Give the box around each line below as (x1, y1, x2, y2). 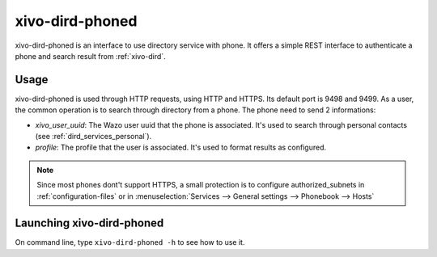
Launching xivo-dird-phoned (15, 217, 164, 230)
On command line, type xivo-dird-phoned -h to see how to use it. (15, 238, 245, 247)
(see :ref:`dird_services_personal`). (35, 132, 152, 141)
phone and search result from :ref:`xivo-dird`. (15, 51, 166, 61)
